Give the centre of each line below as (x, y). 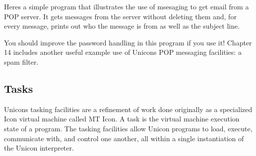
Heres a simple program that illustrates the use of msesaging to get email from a (127, 6)
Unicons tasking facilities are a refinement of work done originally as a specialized (128, 109)
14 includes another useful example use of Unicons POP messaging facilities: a (123, 52)
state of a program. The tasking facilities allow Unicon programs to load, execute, (128, 128)
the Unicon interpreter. (39, 148)
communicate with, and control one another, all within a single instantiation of (124, 138)
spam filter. (21, 61)
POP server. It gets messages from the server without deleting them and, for (120, 16)
